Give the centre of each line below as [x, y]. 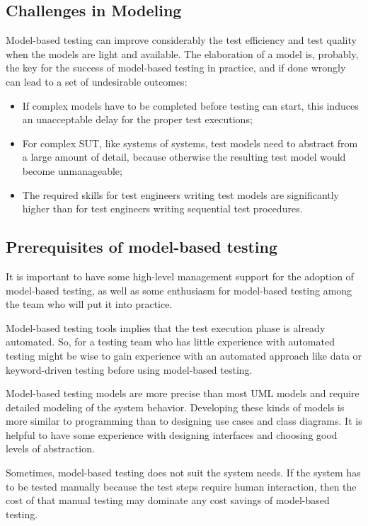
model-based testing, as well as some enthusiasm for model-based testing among [179, 290]
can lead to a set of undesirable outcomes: [97, 81]
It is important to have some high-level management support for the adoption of [180, 276]
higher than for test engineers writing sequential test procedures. [162, 208]
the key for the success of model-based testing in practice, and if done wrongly [176, 68]
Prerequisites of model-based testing [142, 247]
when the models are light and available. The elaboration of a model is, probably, [182, 53]
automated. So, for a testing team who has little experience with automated [170, 342]
